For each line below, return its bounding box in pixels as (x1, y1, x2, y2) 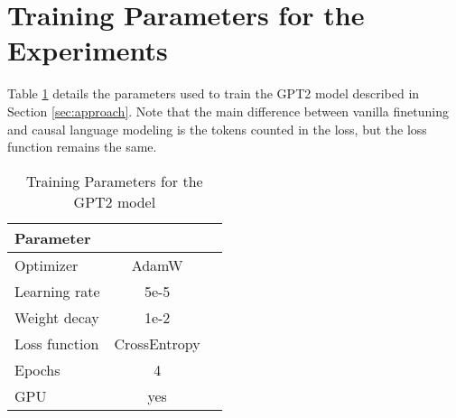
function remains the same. (7, 137, 157, 156)
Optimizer (14, 254, 79, 275)
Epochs (14, 358, 60, 380)
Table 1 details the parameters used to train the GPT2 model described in (7, 84, 420, 103)
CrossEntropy (114, 332, 200, 354)
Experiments (7, 32, 168, 69)
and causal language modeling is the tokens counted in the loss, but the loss (7, 119, 427, 138)
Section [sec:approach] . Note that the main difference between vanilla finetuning (7, 101, 449, 120)
